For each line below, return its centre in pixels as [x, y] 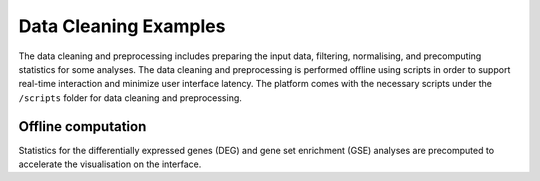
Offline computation [82, 126]
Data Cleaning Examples [122, 26]
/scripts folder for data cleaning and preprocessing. [130, 97]
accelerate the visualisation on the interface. [110, 164]
